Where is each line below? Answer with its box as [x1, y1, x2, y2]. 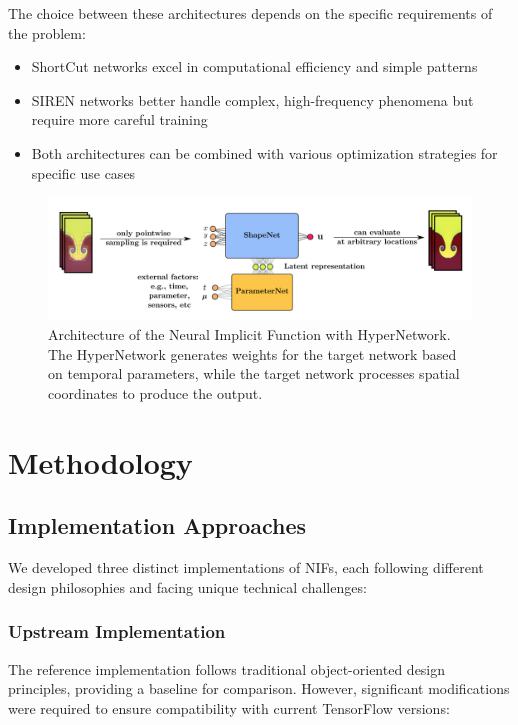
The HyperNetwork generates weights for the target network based [48, 343, 457, 364]
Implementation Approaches [8, 510, 307, 541]
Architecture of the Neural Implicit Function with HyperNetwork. [48, 324, 451, 345]
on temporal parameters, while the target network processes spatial [48, 363, 460, 384]
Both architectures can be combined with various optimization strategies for [31, 142, 498, 163]
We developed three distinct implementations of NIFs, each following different [8, 557, 484, 578]
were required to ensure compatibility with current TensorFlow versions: [8, 697, 450, 718]
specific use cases [31, 162, 136, 183]
